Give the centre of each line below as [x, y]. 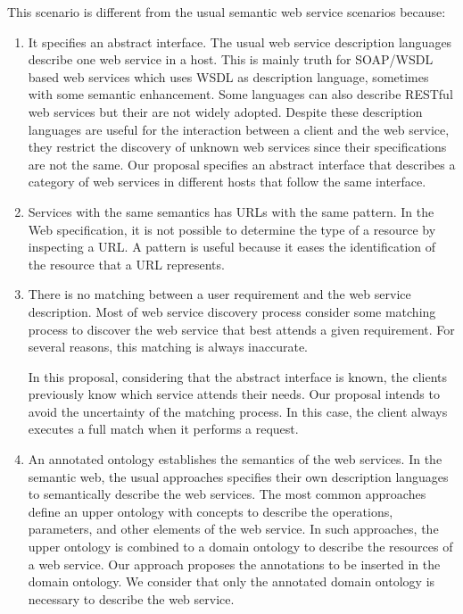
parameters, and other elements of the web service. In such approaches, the [233, 529]
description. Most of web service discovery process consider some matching [232, 311]
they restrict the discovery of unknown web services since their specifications [237, 147]
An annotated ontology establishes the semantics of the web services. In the [235, 459]
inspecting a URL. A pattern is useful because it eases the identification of [232, 247]
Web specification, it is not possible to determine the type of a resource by [232, 229]
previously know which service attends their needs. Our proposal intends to [234, 394]
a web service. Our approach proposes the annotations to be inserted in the [234, 564]
